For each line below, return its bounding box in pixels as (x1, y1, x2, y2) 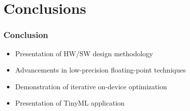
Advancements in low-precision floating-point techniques (15, 65, 186, 75)
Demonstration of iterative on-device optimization (15, 81, 167, 91)
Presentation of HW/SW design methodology (15, 48, 153, 58)
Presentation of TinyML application (15, 98, 125, 108)
